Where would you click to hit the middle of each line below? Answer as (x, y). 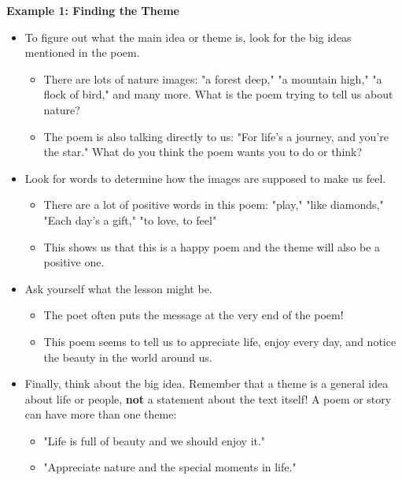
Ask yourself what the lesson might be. (118, 288)
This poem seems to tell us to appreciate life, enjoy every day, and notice (220, 341)
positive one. (74, 262)
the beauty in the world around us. (128, 357)
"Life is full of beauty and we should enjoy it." (155, 440)
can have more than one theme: (101, 414)
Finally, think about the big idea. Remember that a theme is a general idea (207, 383)
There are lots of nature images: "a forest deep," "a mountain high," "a (213, 78)
